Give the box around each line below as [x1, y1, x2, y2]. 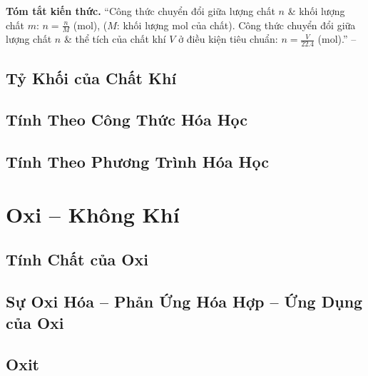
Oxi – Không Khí [6, 199, 180, 228]
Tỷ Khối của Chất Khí [6, 66, 177, 88]
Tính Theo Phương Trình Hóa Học [6, 151, 269, 173]
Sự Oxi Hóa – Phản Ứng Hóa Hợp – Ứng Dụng [6, 290, 363, 313]
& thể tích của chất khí [63, 31, 166, 46]
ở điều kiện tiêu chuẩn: [178, 31, 278, 46]
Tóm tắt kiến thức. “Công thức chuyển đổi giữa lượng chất [6, 4, 275, 18]
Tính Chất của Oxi [6, 248, 148, 270]
